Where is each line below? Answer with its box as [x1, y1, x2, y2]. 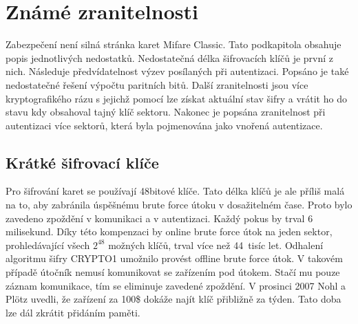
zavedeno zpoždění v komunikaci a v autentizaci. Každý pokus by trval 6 [6, 210, 313, 225]
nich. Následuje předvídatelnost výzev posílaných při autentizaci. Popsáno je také [6, 64, 349, 78]
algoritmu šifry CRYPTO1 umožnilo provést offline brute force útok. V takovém [6, 251, 343, 266]
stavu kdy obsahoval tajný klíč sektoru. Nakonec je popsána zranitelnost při [6, 105, 326, 119]
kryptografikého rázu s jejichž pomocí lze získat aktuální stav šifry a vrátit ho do [6, 91, 347, 105]
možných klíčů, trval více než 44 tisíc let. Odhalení [108, 237, 324, 252]
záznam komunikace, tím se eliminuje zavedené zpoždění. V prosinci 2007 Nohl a [6, 278, 346, 292]
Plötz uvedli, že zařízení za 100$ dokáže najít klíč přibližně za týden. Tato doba [6, 292, 341, 306]
